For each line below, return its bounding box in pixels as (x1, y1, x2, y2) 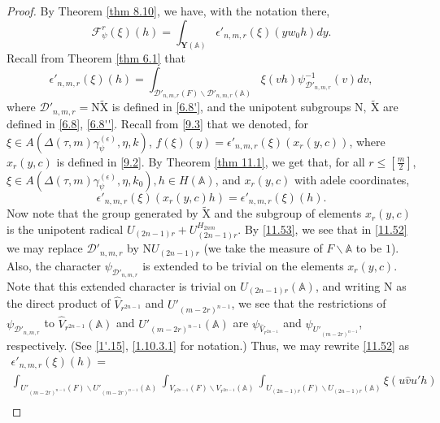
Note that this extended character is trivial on (7, 277, 237, 294)
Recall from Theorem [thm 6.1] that (7, 50, 185, 67)
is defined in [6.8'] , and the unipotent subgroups (111, 98, 351, 115)
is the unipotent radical (7, 220, 124, 237)
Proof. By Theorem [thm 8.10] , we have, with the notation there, (7, 2, 330, 19)
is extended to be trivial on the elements (142, 257, 344, 274)
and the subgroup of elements (214, 205, 362, 222)
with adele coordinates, (294, 170, 410, 188)
